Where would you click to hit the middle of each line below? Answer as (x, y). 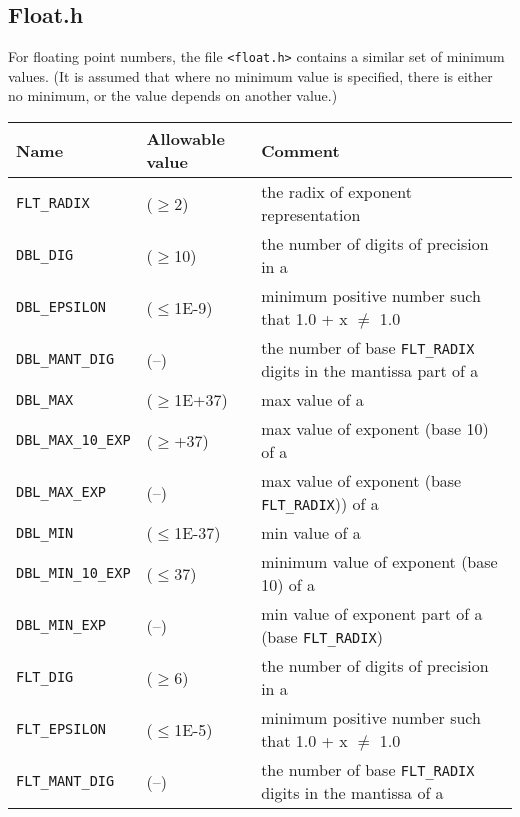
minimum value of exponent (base (379, 562)
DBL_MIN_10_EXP (73, 573)
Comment (300, 150)
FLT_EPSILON (61, 729)
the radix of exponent (336, 192)
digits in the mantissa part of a (370, 371)
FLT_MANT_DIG (65, 781)
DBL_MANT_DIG (65, 359)
